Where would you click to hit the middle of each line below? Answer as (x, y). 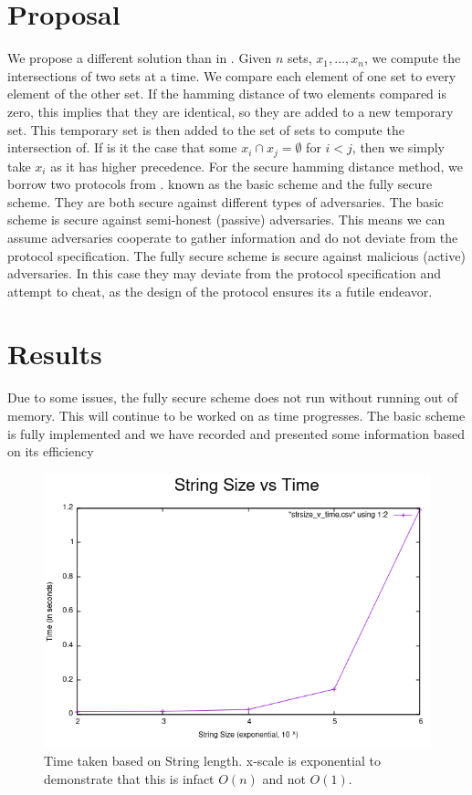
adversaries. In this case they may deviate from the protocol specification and (224, 273)
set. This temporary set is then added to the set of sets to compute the (206, 129)
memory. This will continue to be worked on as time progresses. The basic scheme (236, 416)
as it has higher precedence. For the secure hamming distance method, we (257, 166)
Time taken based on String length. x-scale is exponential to (212, 761)
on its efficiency (51, 451)
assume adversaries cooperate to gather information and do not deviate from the (233, 237)
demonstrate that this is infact (129, 778)
